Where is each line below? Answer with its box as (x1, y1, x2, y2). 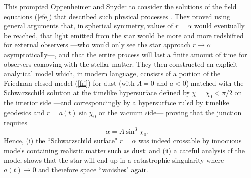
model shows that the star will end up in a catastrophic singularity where (4, 155, 224, 165)
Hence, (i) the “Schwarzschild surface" (4, 136, 118, 146)
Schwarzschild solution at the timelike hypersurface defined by (4, 87, 190, 98)
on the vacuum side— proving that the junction (98, 107, 242, 117)
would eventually (194, 20, 245, 31)
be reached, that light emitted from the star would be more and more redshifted (4, 30, 244, 40)
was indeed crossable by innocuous (138, 136, 242, 146)
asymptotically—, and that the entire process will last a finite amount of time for (4, 49, 247, 59)
